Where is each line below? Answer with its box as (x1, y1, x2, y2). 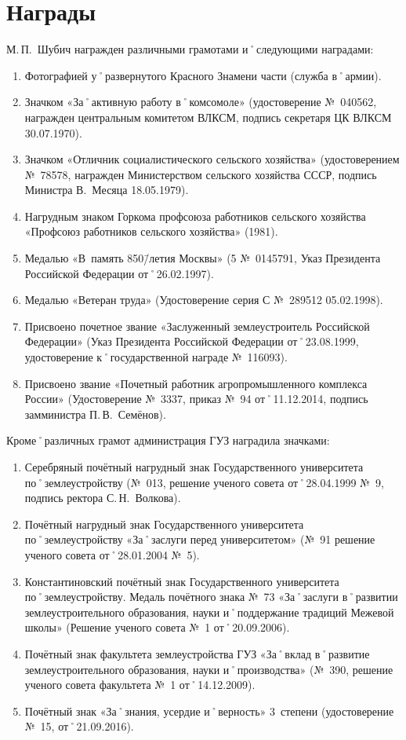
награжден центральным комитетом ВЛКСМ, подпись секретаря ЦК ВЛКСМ (24, 108, 392, 125)
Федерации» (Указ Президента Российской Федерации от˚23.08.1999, (24, 333, 359, 350)
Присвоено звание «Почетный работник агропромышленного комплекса (24, 375, 368, 391)
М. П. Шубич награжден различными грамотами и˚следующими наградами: (6, 41, 374, 57)
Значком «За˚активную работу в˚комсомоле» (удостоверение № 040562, (24, 93, 377, 110)
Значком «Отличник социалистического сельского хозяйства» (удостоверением (24, 151, 400, 167)
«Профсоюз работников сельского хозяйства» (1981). (24, 223, 278, 240)
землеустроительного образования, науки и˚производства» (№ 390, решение (24, 661, 393, 677)
